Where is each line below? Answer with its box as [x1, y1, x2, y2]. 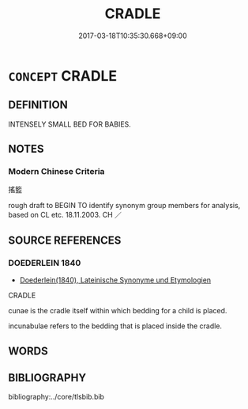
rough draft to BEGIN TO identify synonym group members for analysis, [8, 201, 241, 210]
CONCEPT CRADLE [8, 66, 117, 85]
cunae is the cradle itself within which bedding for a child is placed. [8, 306, 227, 316]
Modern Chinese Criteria [8, 166, 105, 177]
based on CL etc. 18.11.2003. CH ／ [8, 210, 122, 220]
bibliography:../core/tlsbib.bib [8, 392, 105, 402]
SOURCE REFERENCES [8, 233, 122, 247]
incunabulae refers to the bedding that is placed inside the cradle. [8, 321, 223, 331]
